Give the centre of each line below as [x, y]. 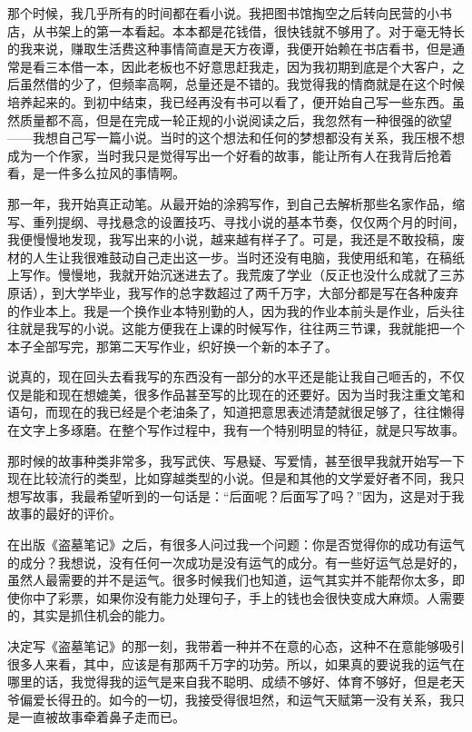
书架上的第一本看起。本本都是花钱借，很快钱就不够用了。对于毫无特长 [255, 30]
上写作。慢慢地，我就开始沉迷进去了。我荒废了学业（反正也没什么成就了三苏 [236, 275]
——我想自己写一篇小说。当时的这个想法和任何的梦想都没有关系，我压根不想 [236, 138]
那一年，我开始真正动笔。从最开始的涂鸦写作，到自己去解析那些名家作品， [230, 203]
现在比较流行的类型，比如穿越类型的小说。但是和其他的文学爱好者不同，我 [230, 478]
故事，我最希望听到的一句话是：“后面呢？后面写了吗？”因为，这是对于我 [248, 495]
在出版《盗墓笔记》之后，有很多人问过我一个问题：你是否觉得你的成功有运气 [236, 544]
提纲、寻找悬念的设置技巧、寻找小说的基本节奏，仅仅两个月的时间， [261, 221]
